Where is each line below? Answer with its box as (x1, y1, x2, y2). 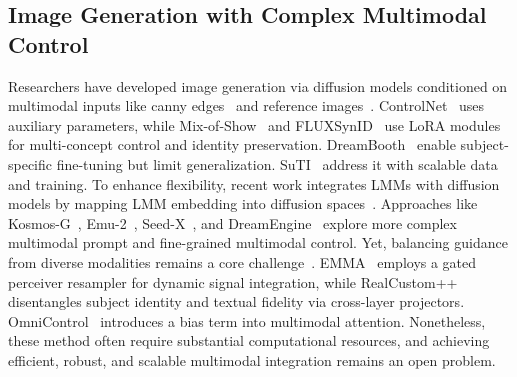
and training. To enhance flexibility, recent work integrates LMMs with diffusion (8, 173, 500, 194)
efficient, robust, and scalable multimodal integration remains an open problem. (8, 349, 496, 370)
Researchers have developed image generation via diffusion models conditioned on (8, 75, 508, 96)
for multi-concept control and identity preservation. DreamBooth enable (8, 134, 456, 155)
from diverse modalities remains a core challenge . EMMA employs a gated (8, 251, 477, 272)
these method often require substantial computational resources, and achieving (8, 330, 490, 351)
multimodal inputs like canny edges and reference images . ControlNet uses (8, 95, 485, 116)
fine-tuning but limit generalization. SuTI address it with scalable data (56, 153, 498, 174)
